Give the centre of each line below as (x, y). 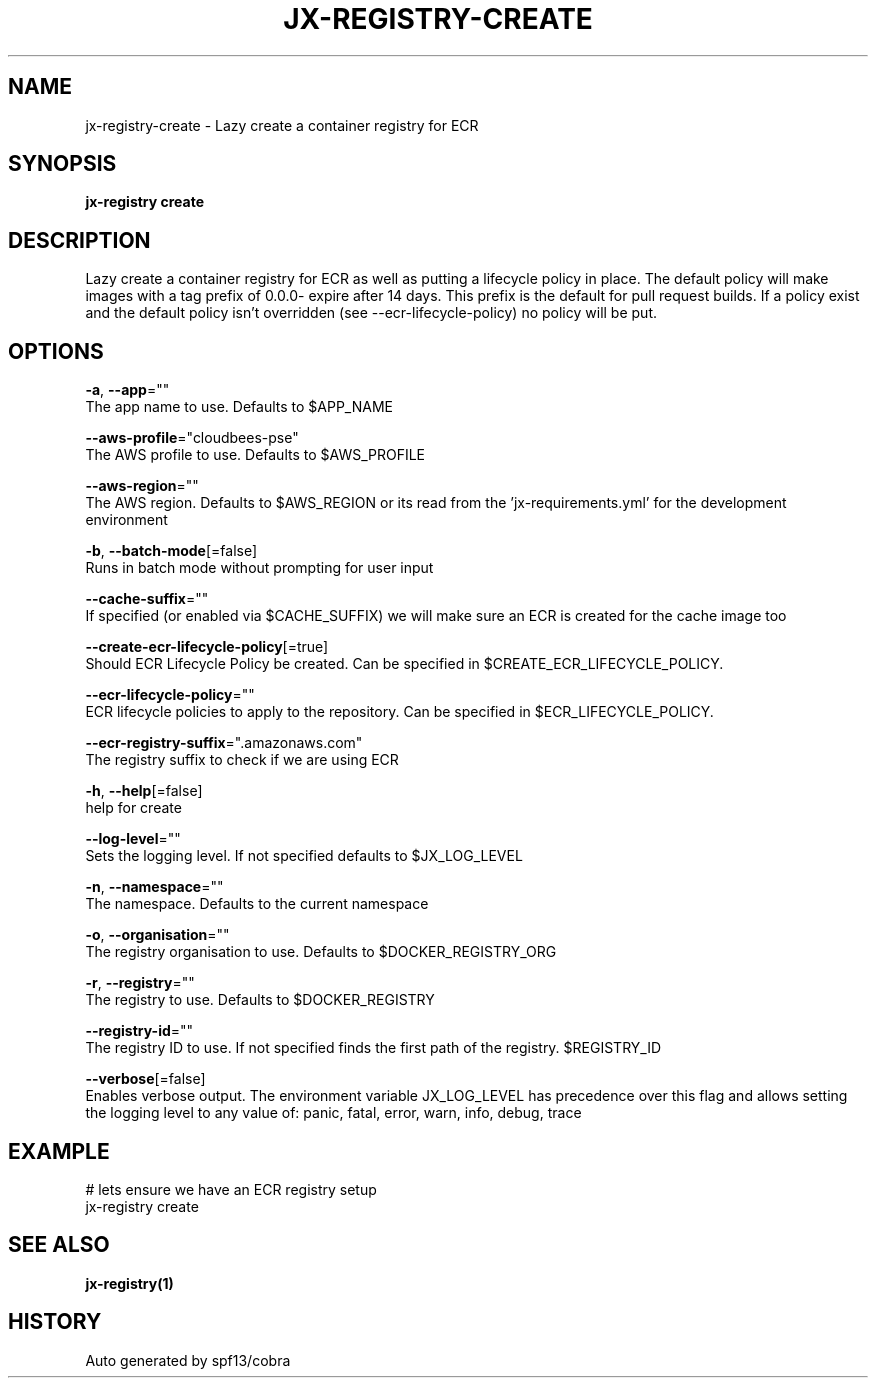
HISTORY (55, 1322)
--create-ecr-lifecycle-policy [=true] (207, 647)
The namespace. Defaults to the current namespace (257, 904)
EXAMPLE (59, 1151)
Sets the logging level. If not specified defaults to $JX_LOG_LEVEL (304, 856)
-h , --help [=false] (144, 791)
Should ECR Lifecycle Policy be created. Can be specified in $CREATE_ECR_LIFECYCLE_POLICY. (404, 664)
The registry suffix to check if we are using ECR (242, 760)
